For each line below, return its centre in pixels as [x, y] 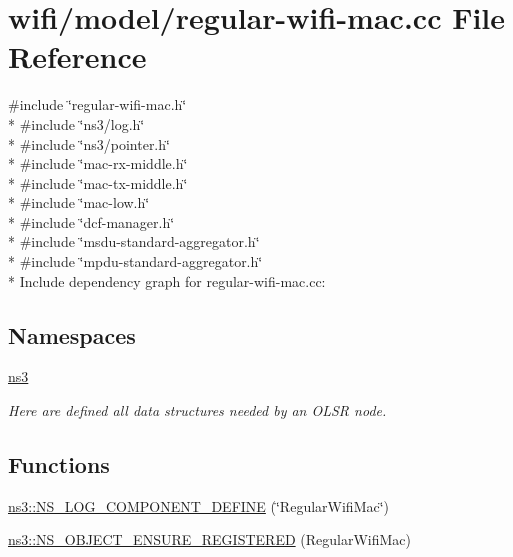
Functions [59, 464]
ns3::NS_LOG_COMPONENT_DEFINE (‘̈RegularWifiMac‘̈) [199, 505]
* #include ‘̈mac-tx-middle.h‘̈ [98, 182]
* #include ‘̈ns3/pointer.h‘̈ [89, 143]
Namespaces [72, 334]
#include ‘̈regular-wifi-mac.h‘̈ [97, 104]
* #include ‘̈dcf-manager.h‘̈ [91, 221]
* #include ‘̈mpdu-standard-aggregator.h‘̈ [135, 261]
